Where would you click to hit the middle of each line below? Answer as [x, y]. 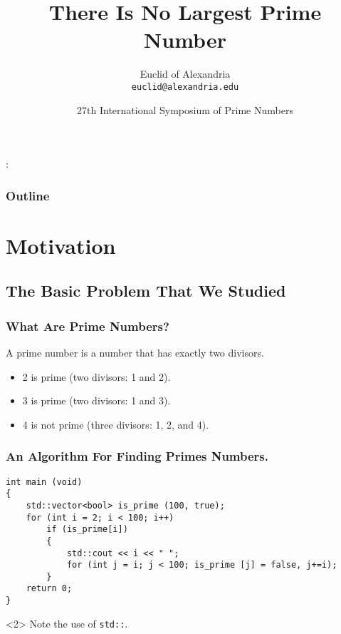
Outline [28, 195]
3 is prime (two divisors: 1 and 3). [96, 400]
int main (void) [44, 482]
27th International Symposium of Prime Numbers [185, 109]
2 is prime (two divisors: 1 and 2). [96, 376]
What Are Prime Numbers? [88, 326]
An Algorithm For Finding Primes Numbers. [137, 456]
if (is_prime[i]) [87, 530]
